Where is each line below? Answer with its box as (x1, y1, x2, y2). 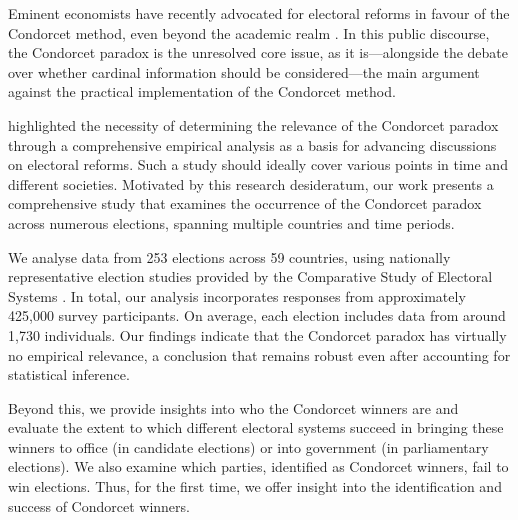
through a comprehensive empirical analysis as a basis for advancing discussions (8, 134, 497, 155)
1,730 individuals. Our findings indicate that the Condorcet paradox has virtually (8, 324, 507, 345)
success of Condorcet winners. (8, 495, 190, 516)
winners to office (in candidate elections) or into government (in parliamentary (8, 436, 489, 457)
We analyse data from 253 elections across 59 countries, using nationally (8, 246, 451, 267)
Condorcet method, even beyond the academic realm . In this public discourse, (8, 22, 490, 43)
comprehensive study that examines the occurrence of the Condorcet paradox (8, 193, 482, 214)
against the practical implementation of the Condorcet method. (8, 81, 396, 102)
